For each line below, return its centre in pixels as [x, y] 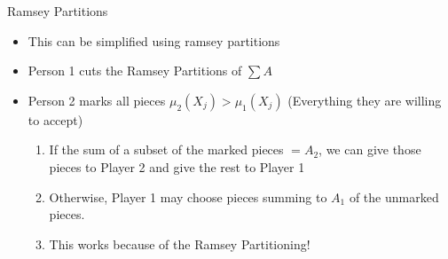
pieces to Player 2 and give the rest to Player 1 [177, 166]
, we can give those [370, 149]
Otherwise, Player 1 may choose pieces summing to [188, 196]
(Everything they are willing [365, 100]
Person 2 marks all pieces [97, 100]
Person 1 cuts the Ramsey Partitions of [135, 71]
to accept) [55, 119]
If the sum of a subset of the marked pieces [166, 149]
